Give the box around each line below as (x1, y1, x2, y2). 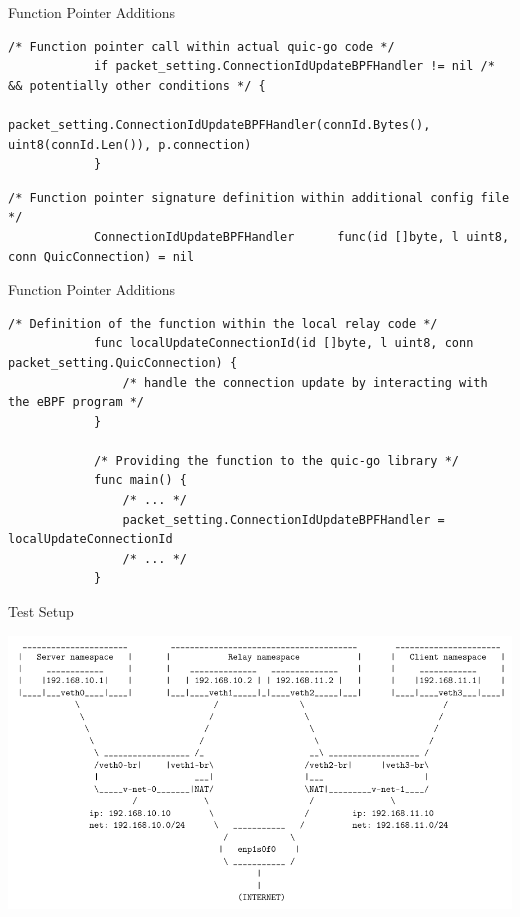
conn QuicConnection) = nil (8, 249, 195, 264)
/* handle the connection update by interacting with (122, 375, 488, 390)
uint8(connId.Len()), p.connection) (8, 137, 252, 152)
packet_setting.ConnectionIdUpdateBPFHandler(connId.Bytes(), (8, 117, 431, 132)
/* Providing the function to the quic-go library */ (93, 453, 460, 468)
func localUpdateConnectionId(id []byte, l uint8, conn (93, 336, 474, 351)
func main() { (93, 473, 187, 488)
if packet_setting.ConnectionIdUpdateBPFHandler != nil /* (93, 59, 495, 74)
